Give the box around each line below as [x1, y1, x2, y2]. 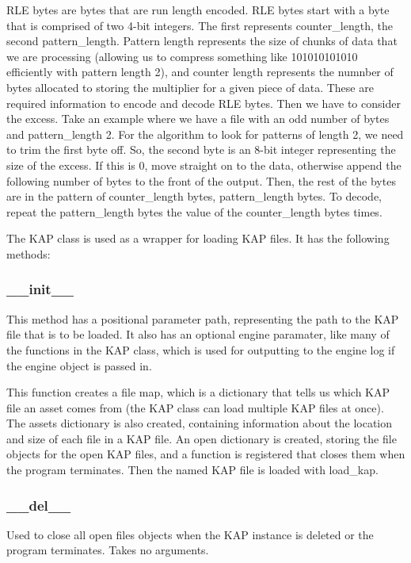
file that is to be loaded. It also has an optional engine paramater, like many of [6, 326, 390, 343]
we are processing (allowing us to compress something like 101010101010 [6, 48, 358, 64]
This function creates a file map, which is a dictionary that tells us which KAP [6, 384, 390, 400]
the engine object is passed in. [6, 357, 152, 373]
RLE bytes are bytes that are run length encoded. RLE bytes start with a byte [6, 2, 390, 17]
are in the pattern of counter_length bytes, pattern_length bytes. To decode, [6, 188, 382, 205]
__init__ [6, 279, 74, 299]
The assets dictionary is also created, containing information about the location [6, 415, 393, 431]
